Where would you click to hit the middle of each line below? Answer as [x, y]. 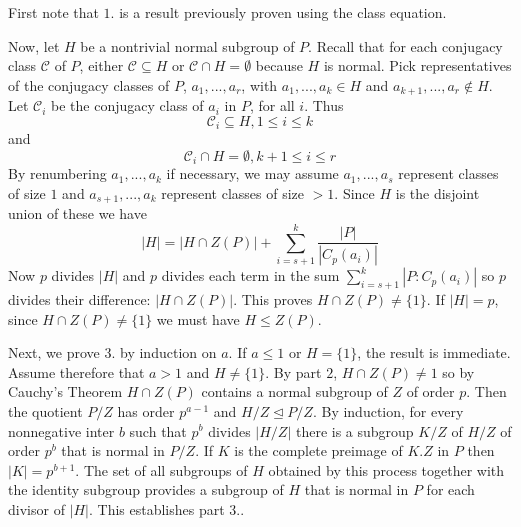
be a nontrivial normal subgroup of [187, 45]
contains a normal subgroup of [294, 391]
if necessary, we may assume [252, 173]
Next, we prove [54, 352]
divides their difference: [79, 299]
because [279, 65]
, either [101, 65]
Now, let [34, 45]
